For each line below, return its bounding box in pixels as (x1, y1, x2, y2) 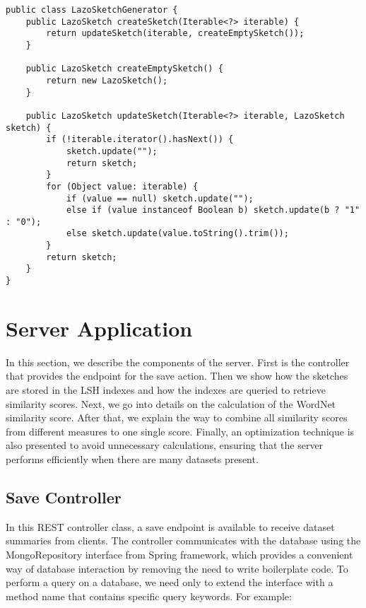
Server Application (6, 313, 193, 342)
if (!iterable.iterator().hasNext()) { (46, 134, 234, 145)
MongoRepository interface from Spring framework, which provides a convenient (6, 547, 353, 562)
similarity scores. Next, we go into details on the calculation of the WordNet (6, 396, 336, 411)
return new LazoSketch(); (46, 75, 168, 86)
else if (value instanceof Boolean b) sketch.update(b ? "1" (66, 205, 360, 216)
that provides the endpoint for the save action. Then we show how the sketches (6, 368, 348, 383)
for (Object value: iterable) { (46, 181, 199, 192)
